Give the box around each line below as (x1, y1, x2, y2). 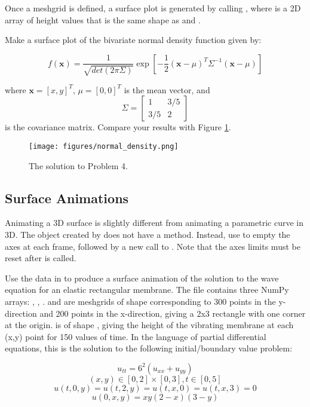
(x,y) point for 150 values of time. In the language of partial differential (5, 330, 266, 342)
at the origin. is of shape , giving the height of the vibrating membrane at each (5, 319, 294, 331)
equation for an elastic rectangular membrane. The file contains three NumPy (5, 283, 289, 296)
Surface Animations (5, 188, 129, 207)
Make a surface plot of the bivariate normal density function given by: (5, 33, 262, 46)
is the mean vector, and (124, 83, 210, 96)
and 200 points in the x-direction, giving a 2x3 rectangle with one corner (39, 307, 306, 319)
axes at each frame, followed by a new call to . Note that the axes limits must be (5, 240, 300, 252)
